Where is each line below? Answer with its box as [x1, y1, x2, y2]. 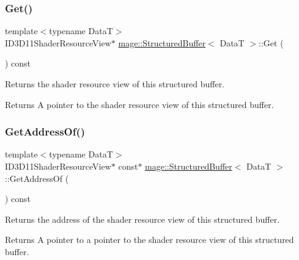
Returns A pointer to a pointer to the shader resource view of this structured [5, 233, 294, 246]
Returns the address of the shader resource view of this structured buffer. [5, 212, 280, 225]
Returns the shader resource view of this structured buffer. [5, 78, 225, 90]
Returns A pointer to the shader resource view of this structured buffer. [5, 98, 274, 110]
